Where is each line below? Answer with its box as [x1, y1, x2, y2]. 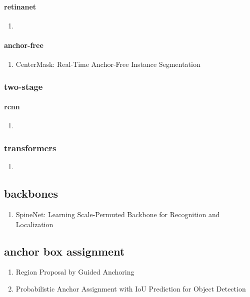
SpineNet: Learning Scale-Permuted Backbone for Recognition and [15, 209, 220, 220]
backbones [4, 186, 58, 201]
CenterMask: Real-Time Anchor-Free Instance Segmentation [15, 59, 200, 69]
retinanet [4, 1, 36, 11]
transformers [4, 141, 56, 154]
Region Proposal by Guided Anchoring [15, 267, 134, 277]
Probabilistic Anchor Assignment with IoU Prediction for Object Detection [15, 284, 246, 294]
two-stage [4, 80, 43, 92]
